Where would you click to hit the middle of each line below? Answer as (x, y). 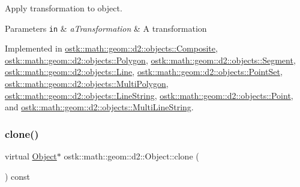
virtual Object (31, 156)
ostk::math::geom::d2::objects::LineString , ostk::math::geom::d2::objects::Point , (149, 95)
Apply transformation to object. (64, 8)
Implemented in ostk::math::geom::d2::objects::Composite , (111, 48)
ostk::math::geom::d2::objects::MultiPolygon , (87, 84)
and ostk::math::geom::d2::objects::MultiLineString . (99, 107)
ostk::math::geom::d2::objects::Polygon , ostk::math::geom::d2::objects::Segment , (150, 60)
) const (18, 176)
